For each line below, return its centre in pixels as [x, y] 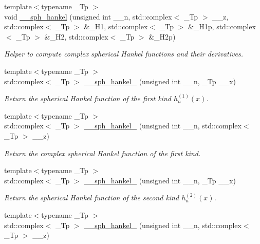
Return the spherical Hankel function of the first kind [88, 98]
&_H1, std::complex [116, 26]
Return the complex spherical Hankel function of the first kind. [103, 153]
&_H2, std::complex [76, 36]
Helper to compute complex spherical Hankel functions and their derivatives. [124, 54]
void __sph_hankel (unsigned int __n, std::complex [88, 16]
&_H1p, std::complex [222, 26]
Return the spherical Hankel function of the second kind [92, 198]
